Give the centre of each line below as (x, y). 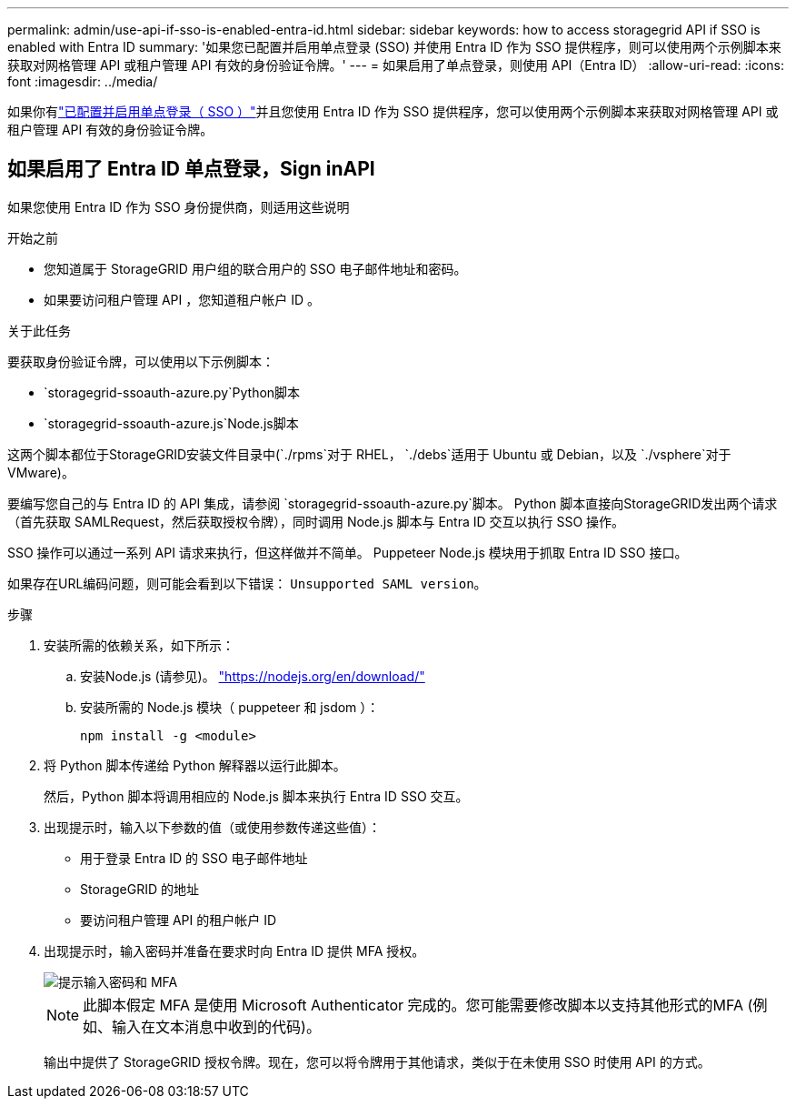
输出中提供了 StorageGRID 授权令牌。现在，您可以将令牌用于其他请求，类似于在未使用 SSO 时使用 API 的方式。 (377, 1061)
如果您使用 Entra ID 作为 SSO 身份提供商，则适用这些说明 (179, 206)
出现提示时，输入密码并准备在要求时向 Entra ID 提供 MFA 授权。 (234, 950)
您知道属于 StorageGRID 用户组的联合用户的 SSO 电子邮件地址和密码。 (255, 268)
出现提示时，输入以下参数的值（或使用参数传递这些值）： (212, 827)
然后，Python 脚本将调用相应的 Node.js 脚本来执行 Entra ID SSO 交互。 (256, 796)
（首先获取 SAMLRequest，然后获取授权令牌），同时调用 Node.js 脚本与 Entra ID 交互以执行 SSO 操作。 (316, 521)
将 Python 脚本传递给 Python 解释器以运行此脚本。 (195, 765)
